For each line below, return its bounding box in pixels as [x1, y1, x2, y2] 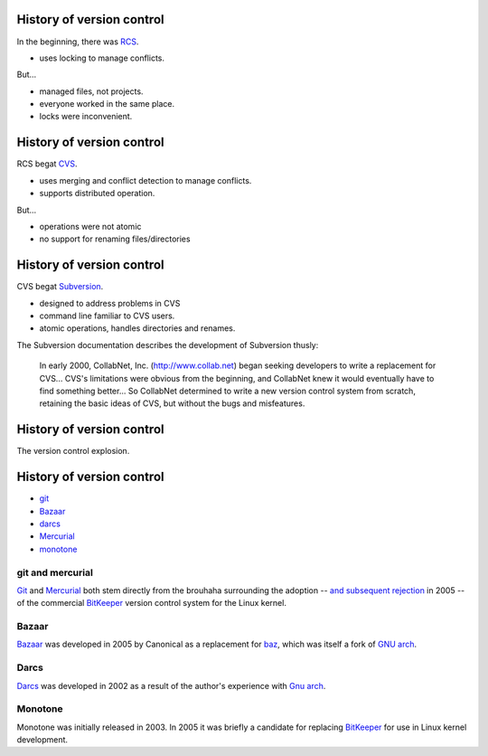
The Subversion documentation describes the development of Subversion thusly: [16, 339, 319, 350]
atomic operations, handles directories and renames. [39, 323, 236, 334]
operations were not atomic [39, 221, 142, 232]
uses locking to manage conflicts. [39, 52, 165, 63]
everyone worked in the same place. [39, 99, 175, 109]
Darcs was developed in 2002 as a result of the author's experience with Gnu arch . [16, 680, 326, 691]
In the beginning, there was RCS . [16, 36, 139, 47]
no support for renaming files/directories [39, 233, 191, 244]
